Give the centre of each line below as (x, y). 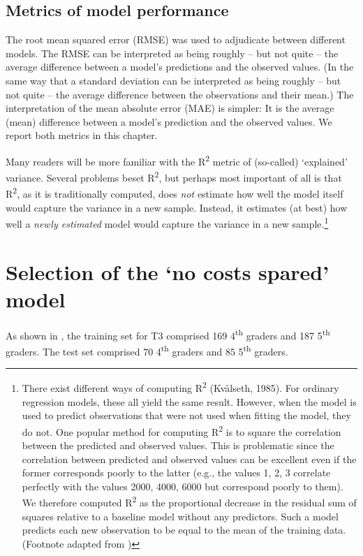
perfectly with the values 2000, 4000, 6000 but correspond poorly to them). (183, 486)
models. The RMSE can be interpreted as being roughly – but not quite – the (172, 53)
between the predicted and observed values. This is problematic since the (178, 445)
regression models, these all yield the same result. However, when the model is (189, 401)
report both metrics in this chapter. (82, 135)
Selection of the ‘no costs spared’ (168, 271)
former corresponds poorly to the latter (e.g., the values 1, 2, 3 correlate (176, 473)
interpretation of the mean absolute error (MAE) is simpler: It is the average (170, 108)
